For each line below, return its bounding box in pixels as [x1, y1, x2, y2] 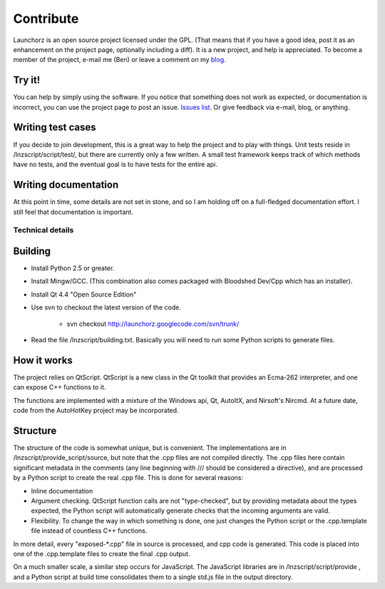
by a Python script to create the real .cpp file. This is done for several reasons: [13, 473, 244, 482]
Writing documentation [13, 179, 119, 191]
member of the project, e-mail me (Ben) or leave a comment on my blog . [13, 56, 226, 64]
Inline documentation [31, 486, 93, 495]
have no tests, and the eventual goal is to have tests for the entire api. [13, 160, 217, 169]
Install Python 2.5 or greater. [31, 264, 115, 272]
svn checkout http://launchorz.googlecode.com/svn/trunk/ [66, 319, 240, 328]
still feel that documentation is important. [13, 208, 133, 216]
